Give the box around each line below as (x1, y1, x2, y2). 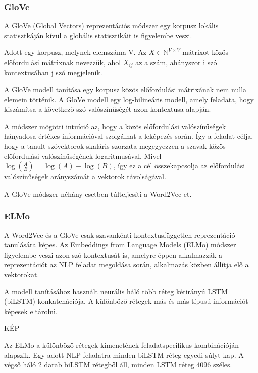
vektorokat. (4, 269, 39, 279)
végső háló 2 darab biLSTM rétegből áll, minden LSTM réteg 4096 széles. (4, 359, 232, 370)
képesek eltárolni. (4, 305, 58, 316)
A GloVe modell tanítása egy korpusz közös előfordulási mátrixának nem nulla (4, 84, 247, 95)
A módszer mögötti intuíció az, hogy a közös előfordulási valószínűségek (4, 120, 226, 131)
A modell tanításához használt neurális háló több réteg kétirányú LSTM (4, 286, 228, 296)
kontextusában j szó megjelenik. (4, 67, 102, 78)
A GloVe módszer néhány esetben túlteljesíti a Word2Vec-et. (4, 188, 192, 199)
